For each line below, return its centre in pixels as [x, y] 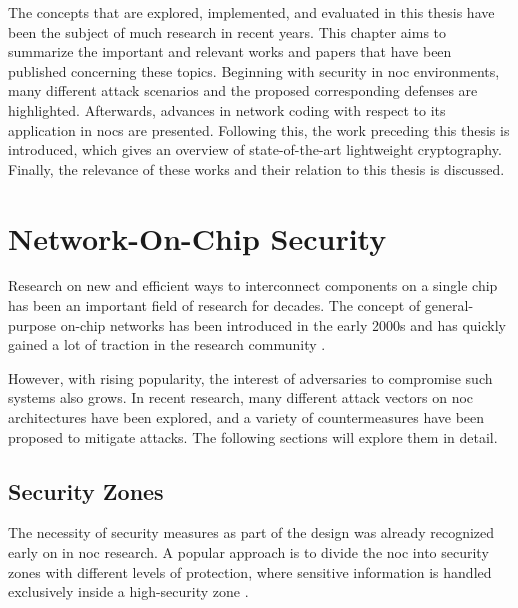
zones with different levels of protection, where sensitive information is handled [250, 571]
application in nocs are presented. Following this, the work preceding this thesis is [259, 129]
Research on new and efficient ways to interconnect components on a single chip [253, 285]
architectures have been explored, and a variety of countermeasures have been [246, 417]
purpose [32, 324]
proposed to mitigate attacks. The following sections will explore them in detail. [253, 436]
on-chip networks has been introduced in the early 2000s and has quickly [283, 324]
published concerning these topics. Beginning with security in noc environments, [254, 70]
